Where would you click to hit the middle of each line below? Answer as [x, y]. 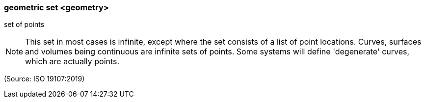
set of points [24, 25]
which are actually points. [72, 62]
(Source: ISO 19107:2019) [44, 79]
